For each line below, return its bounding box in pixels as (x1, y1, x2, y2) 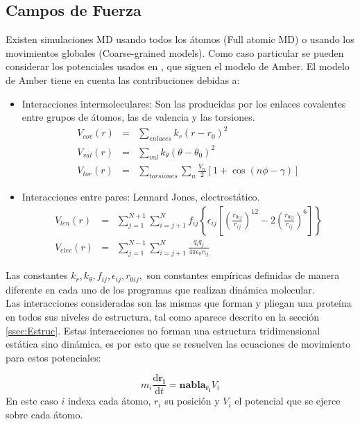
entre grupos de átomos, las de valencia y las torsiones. (22, 110, 255, 124)
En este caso (6, 393, 58, 408)
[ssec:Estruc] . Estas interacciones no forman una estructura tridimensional (6, 323, 320, 337)
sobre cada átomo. (6, 407, 83, 422)
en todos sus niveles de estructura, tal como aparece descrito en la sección (6, 309, 320, 323)
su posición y (164, 393, 220, 408)
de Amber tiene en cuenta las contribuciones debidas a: (6, 72, 240, 87)
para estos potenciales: (6, 350, 101, 364)
